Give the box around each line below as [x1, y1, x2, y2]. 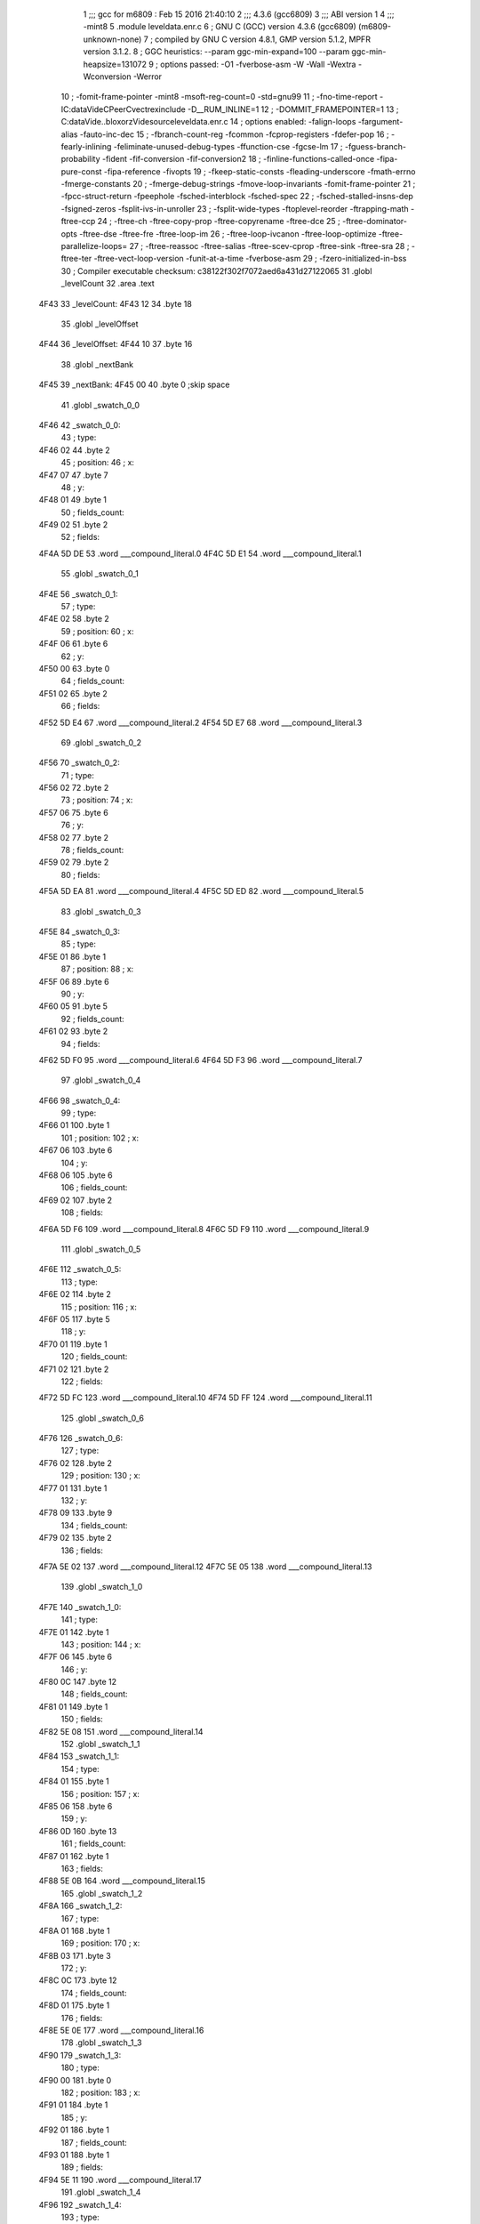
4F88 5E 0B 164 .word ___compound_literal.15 [38, 1875, 206, 1886]
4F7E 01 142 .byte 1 [38, 1626, 109, 1637]
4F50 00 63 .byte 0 [38, 663, 110, 673]
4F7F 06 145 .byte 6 [38, 1651, 113, 1663]
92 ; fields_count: [60, 1013, 124, 1024]
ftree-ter [60, 254, 92, 264]
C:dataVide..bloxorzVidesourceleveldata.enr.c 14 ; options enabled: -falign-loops [60, 117, 356, 127]
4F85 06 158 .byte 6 [38, 1801, 113, 1811]
